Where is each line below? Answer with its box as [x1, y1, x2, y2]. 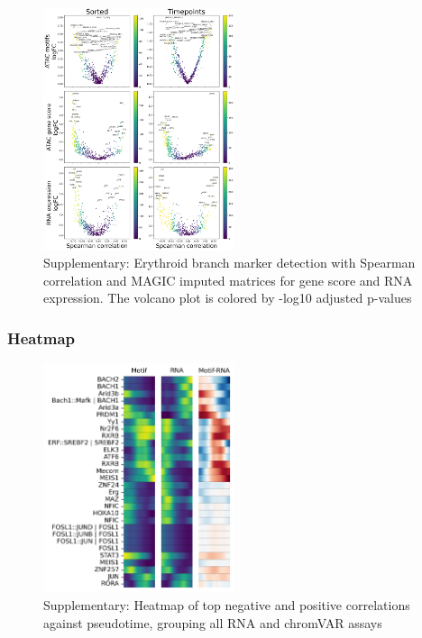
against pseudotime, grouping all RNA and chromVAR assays [43, 613, 382, 632]
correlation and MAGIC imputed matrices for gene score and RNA [43, 270, 413, 289]
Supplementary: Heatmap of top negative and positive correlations [43, 596, 410, 615]
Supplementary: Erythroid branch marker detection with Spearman [43, 253, 416, 272]
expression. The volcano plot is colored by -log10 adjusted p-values [43, 288, 412, 307]
